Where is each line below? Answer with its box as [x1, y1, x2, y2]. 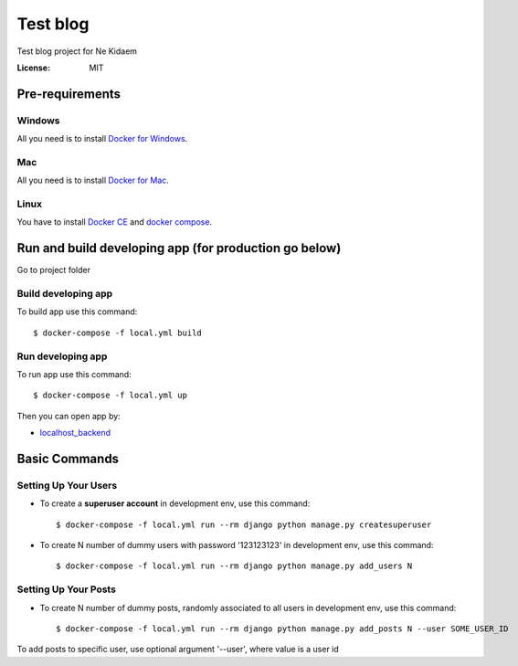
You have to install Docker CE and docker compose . [16, 217, 213, 227]
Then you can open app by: [16, 410, 121, 421]
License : [16, 62, 50, 73]
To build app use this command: [16, 306, 138, 317]
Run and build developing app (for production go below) [16, 240, 342, 256]
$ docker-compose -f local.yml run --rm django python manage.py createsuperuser [56, 519, 432, 530]
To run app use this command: [16, 368, 132, 379]
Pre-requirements [16, 86, 122, 101]
